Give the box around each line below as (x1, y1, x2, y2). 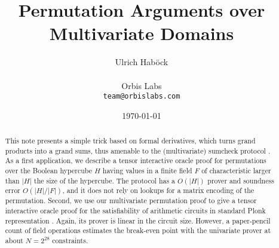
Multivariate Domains (49, 21, 234, 45)
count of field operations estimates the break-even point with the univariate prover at (5, 225, 271, 235)
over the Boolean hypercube (5, 166, 93, 176)
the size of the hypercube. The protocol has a (34, 175, 176, 185)
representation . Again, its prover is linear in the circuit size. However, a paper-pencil (5, 215, 271, 225)
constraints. (52, 235, 88, 246)
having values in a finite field (102, 166, 192, 176)
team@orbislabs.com (103, 92, 180, 101)
